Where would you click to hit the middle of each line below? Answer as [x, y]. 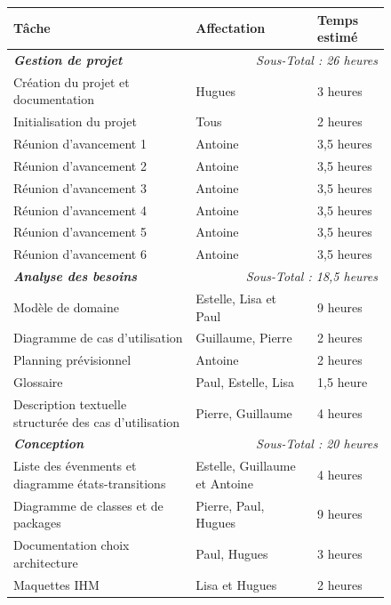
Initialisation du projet [75, 121]
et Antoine [224, 483]
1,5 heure [343, 382]
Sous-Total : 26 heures [317, 59]
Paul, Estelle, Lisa [245, 382]
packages [37, 523]
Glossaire [38, 382]
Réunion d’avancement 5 [80, 232]
